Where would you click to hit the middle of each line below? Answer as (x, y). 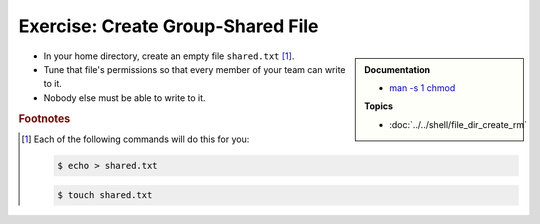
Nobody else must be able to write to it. (124, 97)
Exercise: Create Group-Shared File (168, 26)
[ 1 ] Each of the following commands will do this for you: (135, 139)
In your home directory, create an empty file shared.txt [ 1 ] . (169, 56)
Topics (379, 106)
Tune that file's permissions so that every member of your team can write (194, 69)
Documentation (397, 69)
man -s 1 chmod (422, 87)
